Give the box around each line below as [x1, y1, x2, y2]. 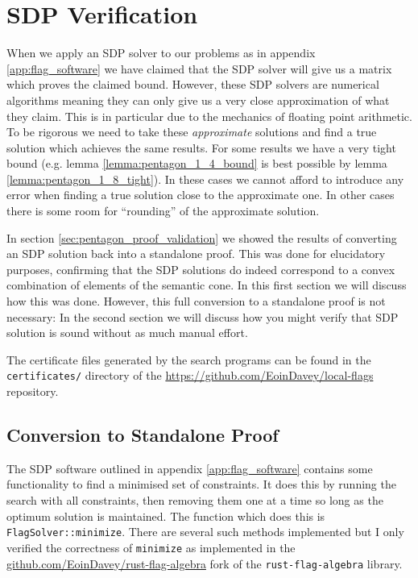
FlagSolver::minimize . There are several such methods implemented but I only [6, 523, 404, 540]
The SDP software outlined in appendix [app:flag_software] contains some [6, 459, 373, 476]
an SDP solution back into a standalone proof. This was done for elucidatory [6, 245, 386, 262]
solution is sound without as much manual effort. [6, 324, 248, 341]
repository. [6, 383, 59, 400]
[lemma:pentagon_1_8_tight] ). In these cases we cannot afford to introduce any [6, 170, 404, 187]
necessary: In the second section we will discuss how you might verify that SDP [6, 308, 399, 325]
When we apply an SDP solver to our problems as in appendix [6, 44, 316, 61]
